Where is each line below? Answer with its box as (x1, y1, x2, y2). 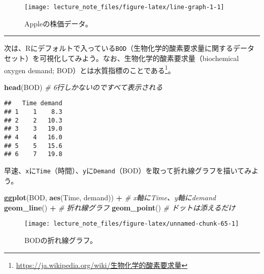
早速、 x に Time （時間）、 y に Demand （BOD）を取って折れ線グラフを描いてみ (4, 165, 252, 175)
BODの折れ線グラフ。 (24, 235, 97, 246)
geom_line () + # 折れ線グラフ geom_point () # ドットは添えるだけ (4, 202, 236, 212)
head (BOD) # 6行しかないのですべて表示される (4, 81, 163, 92)
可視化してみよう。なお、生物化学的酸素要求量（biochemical (39, 52, 239, 63)
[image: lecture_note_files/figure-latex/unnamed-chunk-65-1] (24, 220, 239, 228)
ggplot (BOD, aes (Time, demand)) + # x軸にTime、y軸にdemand (4, 192, 216, 203)
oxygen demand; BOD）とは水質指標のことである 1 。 (4, 63, 175, 75)
